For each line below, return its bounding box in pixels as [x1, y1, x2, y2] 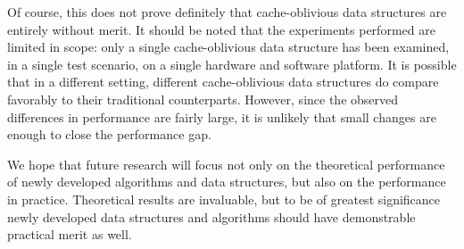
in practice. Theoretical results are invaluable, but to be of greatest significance [7, 189, 441, 208]
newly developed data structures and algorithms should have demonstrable [7, 207, 416, 226]
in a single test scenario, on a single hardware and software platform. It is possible [7, 54, 457, 73]
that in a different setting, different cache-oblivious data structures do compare [7, 72, 439, 91]
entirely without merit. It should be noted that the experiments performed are [7, 20, 435, 38]
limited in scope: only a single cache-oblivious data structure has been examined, [7, 37, 450, 56]
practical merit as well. [7, 225, 132, 244]
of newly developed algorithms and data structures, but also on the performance [7, 172, 446, 191]
